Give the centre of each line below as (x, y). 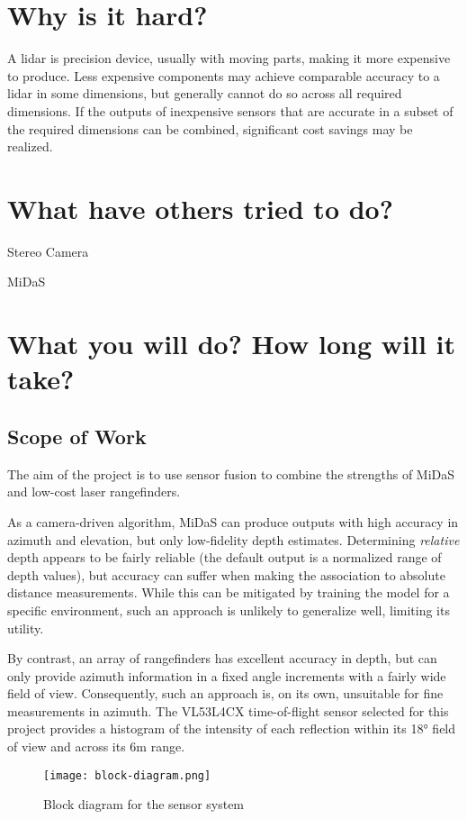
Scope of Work (77, 436)
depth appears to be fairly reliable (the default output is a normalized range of (225, 557)
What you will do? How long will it (231, 344)
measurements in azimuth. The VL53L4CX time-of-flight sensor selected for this (228, 710)
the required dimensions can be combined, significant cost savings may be (210, 128)
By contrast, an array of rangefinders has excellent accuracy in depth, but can (222, 658)
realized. (30, 146)
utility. (26, 628)
